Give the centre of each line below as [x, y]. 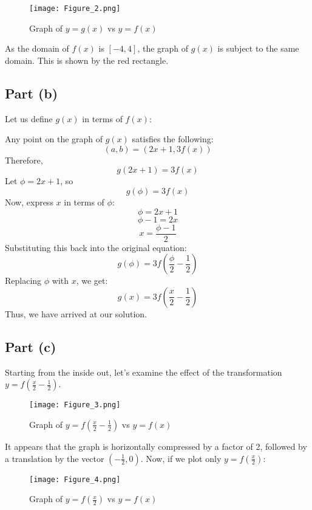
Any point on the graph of [54, 139]
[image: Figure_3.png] [75, 405]
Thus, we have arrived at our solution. [76, 313]
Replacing [23, 281]
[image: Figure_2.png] [75, 9]
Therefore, [24, 160]
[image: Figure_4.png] [75, 479]
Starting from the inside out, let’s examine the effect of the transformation [144, 372]
